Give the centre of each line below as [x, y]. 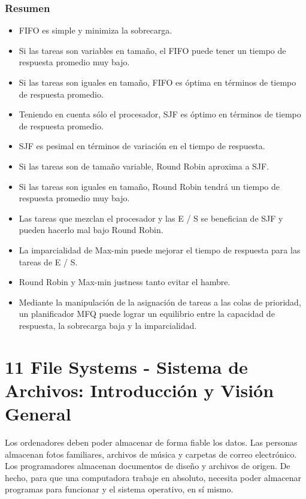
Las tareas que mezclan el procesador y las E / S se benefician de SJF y [151, 218]
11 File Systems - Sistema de [126, 366]
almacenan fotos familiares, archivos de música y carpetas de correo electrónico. [151, 454]
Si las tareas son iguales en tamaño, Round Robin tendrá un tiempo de [149, 186]
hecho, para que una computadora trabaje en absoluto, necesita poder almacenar [153, 477]
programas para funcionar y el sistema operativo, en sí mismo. [119, 489]
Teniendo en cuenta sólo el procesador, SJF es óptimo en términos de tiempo [160, 114]
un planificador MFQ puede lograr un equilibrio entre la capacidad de [147, 314]
